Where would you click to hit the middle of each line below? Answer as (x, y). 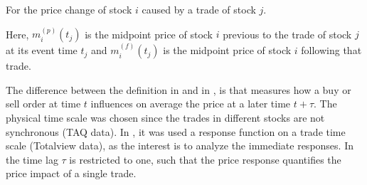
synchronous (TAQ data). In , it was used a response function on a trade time (176, 131)
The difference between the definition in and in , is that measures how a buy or (179, 89)
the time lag (32, 159)
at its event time (42, 50)
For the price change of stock (69, 9)
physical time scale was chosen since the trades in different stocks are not (165, 117)
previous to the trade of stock (287, 34)
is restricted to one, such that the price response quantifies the (205, 159)
